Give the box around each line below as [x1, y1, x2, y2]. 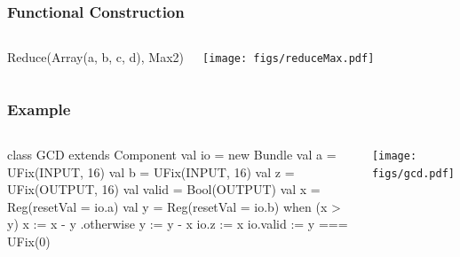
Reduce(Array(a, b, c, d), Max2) [7, 48, 185, 66]
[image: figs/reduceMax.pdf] [202, 52, 375, 66]
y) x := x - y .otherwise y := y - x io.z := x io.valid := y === [7, 214, 348, 233]
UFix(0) [7, 232, 51, 251]
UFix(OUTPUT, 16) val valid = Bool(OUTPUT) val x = [7, 180, 321, 199]
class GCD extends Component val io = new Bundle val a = [7, 145, 337, 164]
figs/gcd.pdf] [371, 167, 456, 180]
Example [7, 97, 71, 120]
